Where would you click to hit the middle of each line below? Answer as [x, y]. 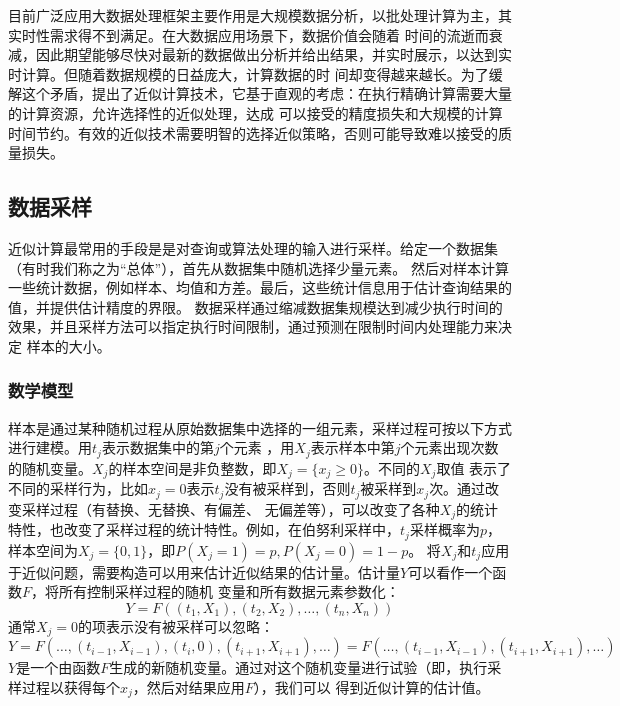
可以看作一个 [450, 571]
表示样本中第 [352, 447]
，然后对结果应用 [188, 686]
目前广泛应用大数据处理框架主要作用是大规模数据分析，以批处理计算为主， [253, 15]
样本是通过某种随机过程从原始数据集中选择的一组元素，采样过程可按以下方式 [260, 427]
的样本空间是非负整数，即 [192, 467]
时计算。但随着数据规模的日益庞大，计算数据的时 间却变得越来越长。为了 [248, 73]
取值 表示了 [474, 467]
